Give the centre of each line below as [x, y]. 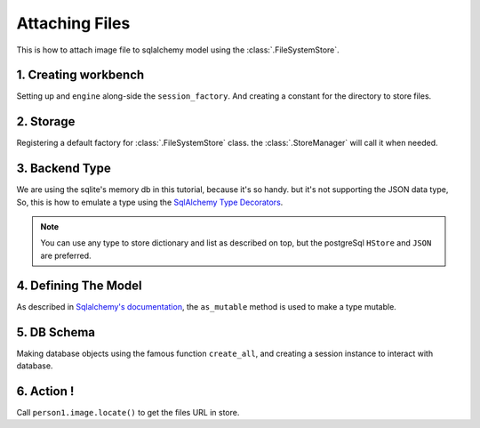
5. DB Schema [56, 332]
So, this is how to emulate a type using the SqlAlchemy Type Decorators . [150, 202]
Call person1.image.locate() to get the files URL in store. [128, 412]
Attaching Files [73, 23]
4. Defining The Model [79, 285]
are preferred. [66, 255]
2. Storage [46, 121]
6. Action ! [45, 391]
